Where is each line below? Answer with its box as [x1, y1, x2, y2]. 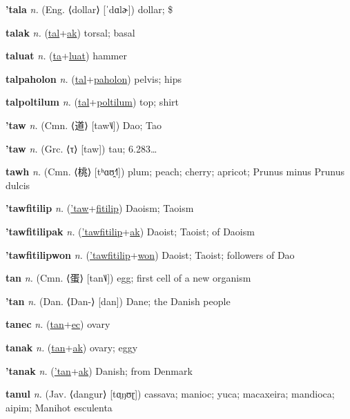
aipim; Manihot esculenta [6, 400, 113, 414]
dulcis [6, 177, 30, 192]
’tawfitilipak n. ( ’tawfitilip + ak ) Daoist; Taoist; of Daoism [6, 224, 255, 238]
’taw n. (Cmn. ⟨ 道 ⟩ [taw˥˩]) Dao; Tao [6, 117, 162, 132]
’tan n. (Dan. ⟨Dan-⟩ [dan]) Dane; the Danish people [6, 293, 231, 308]
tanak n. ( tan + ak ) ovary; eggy [6, 340, 138, 354]
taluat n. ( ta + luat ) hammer [6, 48, 127, 63]
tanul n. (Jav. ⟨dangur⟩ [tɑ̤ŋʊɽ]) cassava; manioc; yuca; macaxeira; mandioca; [6, 387, 335, 401]
